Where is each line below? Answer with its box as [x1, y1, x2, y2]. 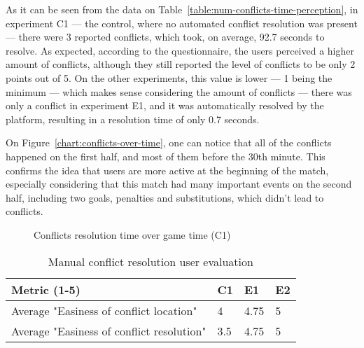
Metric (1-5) [11, 281, 80, 298]
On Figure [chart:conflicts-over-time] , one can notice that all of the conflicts [6, 135, 332, 150]
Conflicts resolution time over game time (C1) [34, 227, 231, 242]
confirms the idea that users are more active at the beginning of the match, [6, 162, 329, 177]
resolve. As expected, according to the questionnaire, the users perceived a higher [6, 43, 354, 57]
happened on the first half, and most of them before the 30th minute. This [6, 148, 325, 163]
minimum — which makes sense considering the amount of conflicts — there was [6, 84, 352, 99]
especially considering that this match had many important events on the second [6, 176, 352, 191]
